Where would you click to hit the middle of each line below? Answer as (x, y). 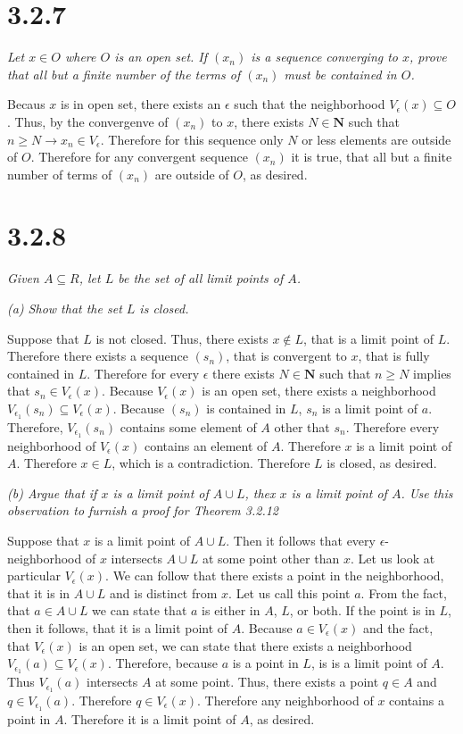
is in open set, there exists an (141, 104)
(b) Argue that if (52, 492)
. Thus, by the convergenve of (88, 121)
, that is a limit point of (368, 338)
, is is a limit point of (369, 663)
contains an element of (206, 445)
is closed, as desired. (382, 463)
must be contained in (340, 74)
